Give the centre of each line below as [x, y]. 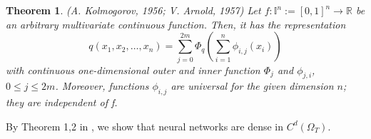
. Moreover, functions [102, 86]
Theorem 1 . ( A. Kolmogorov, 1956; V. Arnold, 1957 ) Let [133, 10]
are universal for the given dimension [252, 86]
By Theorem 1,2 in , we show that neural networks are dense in [145, 126]
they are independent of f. [62, 102]
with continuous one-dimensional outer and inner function [133, 69]
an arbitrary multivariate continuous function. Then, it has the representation [176, 24]
